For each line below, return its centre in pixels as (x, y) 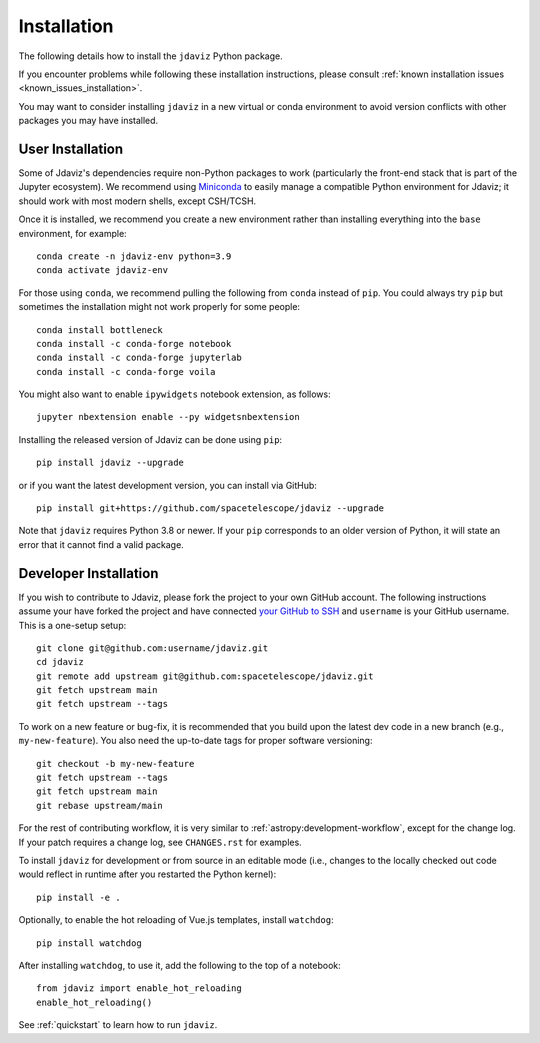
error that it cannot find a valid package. (101, 544)
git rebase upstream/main (100, 805)
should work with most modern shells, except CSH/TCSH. (137, 201)
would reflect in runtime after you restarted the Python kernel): (147, 874)
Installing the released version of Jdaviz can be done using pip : (150, 439)
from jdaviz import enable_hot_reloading (139, 988)
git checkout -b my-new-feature (115, 763)
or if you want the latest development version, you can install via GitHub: (167, 485)
